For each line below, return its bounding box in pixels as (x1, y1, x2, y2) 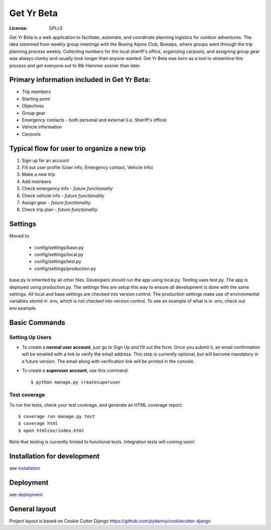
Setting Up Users (9, 333, 52, 340)
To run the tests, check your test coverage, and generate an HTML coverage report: (9, 402, 183, 408)
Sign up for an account (22, 157, 69, 163)
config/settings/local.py (34, 251, 84, 257)
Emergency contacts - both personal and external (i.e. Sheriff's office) (22, 117, 167, 123)
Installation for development (9, 452, 100, 461)
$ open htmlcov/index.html (18, 427, 85, 433)
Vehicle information (22, 124, 62, 130)
